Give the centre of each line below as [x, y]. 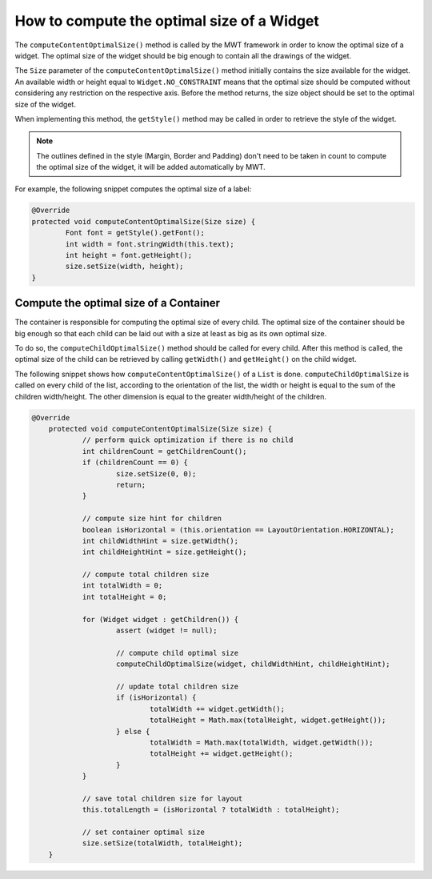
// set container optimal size [144, 832]
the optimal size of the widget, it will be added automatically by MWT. [151, 167]
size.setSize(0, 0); [156, 474]
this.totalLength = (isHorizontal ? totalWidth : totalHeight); [211, 810]
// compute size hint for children [152, 519]
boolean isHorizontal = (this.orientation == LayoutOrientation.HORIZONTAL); [238, 530]
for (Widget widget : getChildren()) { [160, 619]
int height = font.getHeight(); [128, 255]
